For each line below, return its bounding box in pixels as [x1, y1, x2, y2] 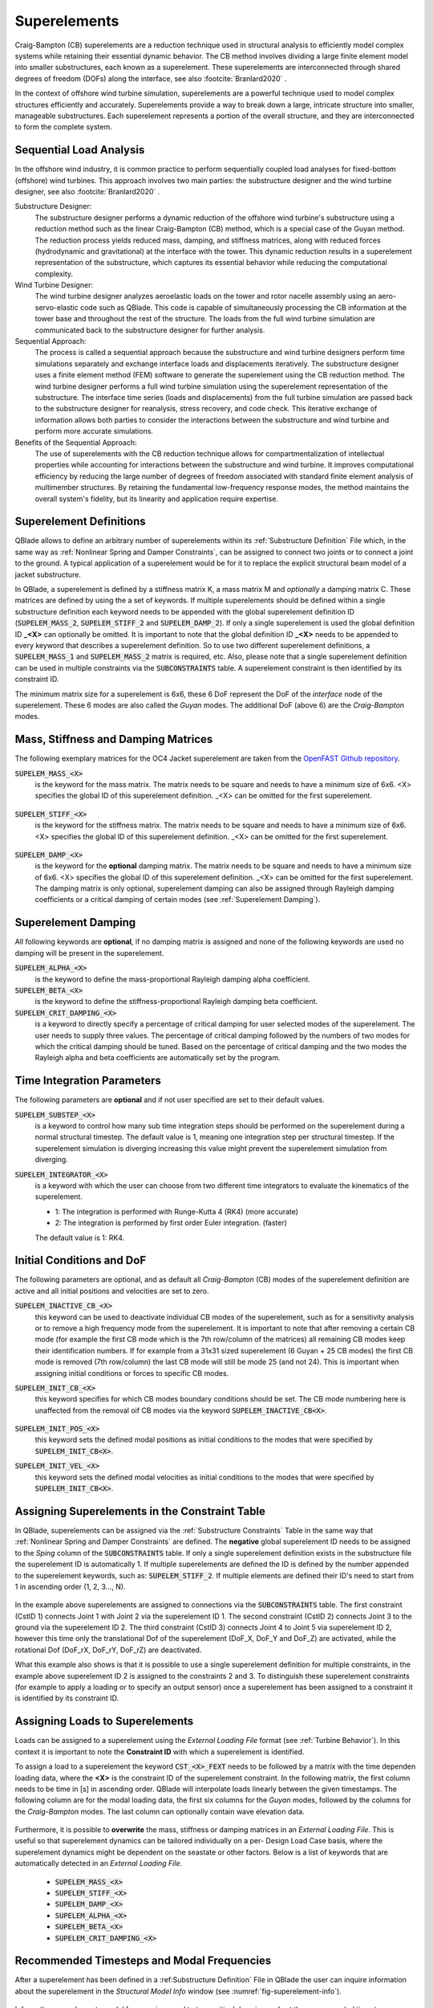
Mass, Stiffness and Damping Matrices [14, 733, 213, 746]
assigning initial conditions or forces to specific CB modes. [34, 1368, 229, 1377]
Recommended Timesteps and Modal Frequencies [14, 1954, 272, 1968]
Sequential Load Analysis [14, 143, 145, 157]
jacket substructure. [14, 569, 82, 579]
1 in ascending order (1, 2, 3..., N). [14, 1582, 126, 1591]
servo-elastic [34, 302, 79, 312]
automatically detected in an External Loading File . [14, 1859, 183, 1868]
